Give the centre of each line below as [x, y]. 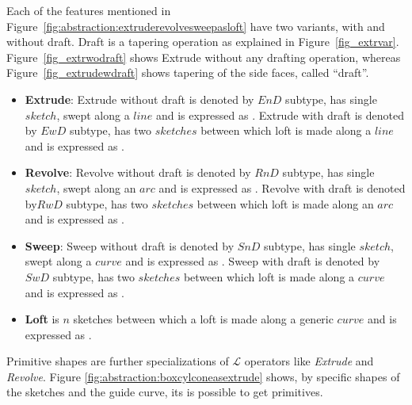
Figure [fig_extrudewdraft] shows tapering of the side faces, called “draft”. [188, 73]
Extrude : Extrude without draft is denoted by [139, 99]
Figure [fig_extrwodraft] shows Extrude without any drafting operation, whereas [204, 57]
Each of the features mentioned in [89, 10]
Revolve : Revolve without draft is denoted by [138, 172]
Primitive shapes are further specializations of [118, 361]
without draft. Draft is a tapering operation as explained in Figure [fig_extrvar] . [203, 42]
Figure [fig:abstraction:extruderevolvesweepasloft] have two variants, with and [196, 26]
